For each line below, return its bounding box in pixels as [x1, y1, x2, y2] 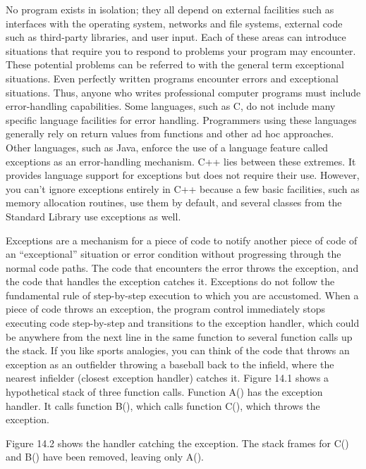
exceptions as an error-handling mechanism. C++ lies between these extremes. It [6, 154, 356, 168]
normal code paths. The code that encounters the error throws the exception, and [6, 260, 359, 275]
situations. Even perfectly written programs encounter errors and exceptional [6, 70, 338, 85]
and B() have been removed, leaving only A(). [6, 449, 205, 464]
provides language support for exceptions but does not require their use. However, [6, 168, 360, 182]
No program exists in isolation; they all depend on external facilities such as [6, 2, 334, 16]
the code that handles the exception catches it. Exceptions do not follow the [6, 274, 335, 289]
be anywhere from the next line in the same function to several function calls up [6, 329, 353, 344]
